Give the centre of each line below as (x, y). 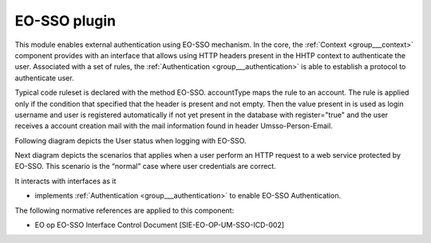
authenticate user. (45, 78)
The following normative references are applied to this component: (125, 210)
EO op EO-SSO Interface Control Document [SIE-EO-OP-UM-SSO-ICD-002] (160, 225)
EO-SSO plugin (65, 21)
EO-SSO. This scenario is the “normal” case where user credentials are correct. (146, 167)
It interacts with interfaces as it (65, 181)
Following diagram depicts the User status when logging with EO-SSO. (130, 140)
